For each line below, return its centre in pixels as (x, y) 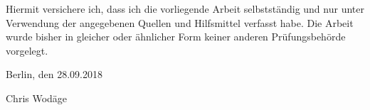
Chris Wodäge (37, 98)
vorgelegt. (27, 50)
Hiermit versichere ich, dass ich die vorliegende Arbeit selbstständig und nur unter (185, 9)
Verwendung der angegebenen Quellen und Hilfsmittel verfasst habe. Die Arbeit (180, 22)
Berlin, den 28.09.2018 (54, 74)
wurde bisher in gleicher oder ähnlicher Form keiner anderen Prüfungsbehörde (176, 37)
